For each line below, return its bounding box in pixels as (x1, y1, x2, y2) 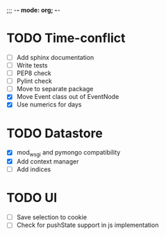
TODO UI (6, 190, 58, 206)
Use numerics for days (16, 100, 82, 109)
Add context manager (16, 157, 79, 166)
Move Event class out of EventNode (16, 93, 119, 101)
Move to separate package (16, 85, 94, 93)
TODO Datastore (6, 125, 103, 141)
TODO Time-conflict (6, 31, 126, 46)
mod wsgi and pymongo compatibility (16, 148, 121, 159)
